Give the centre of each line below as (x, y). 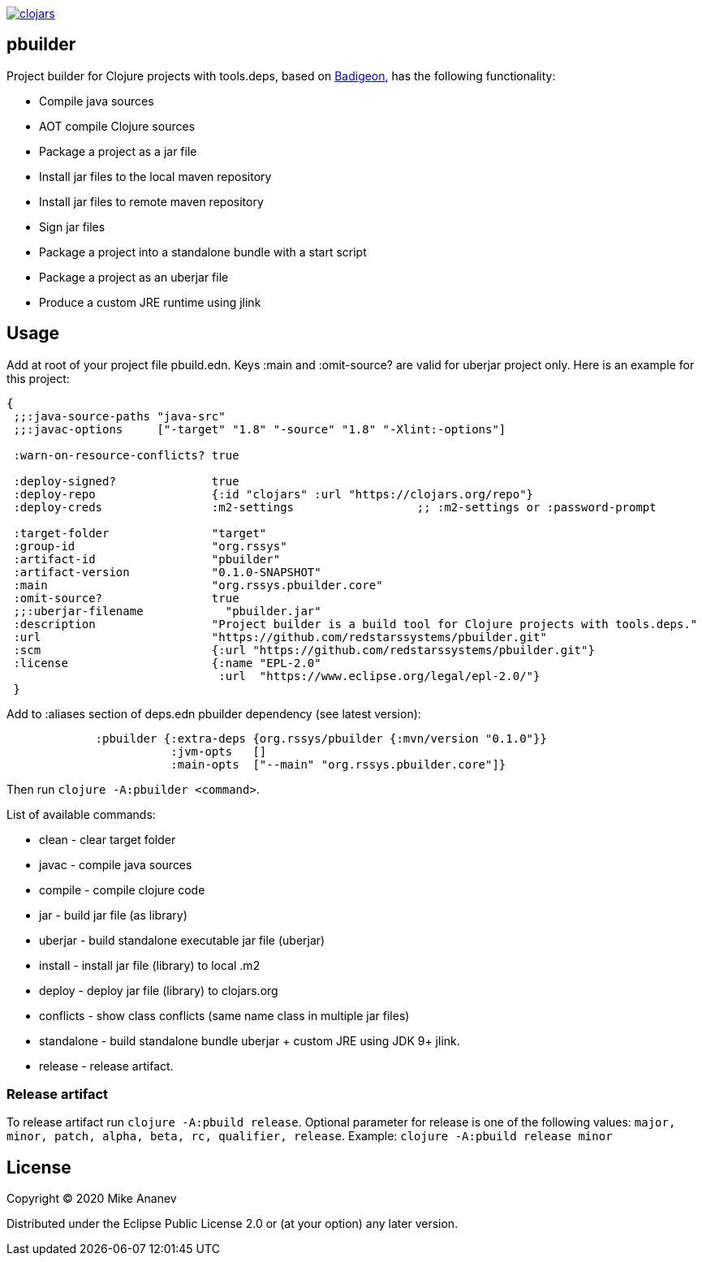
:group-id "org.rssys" (150, 546)
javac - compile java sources (116, 864)
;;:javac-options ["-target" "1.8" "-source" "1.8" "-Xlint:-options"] (260, 429)
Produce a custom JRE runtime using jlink (150, 302)
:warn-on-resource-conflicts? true (126, 455)
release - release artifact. (106, 1066)
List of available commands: (81, 814)
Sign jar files (72, 226)
